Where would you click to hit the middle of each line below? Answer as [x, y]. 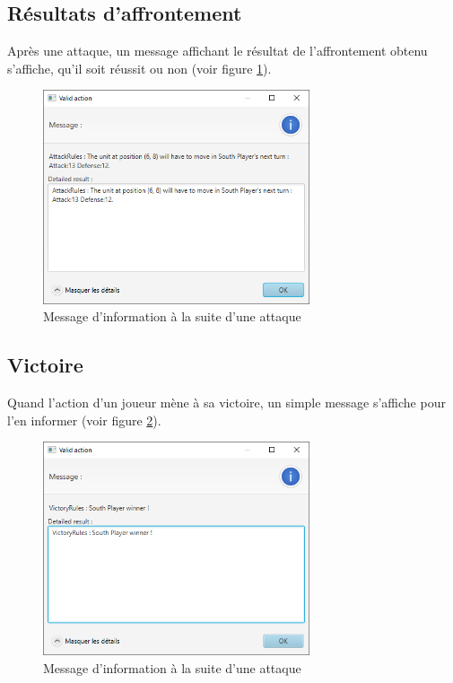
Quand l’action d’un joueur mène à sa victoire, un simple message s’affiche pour [226, 402]
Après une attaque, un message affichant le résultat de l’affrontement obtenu [218, 51]
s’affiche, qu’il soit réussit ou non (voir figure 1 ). [139, 68]
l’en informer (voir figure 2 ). [84, 420]
